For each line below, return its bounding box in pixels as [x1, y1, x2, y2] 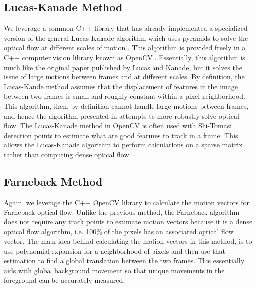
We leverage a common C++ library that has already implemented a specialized [4, 23, 248, 33]
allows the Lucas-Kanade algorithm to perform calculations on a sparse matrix [4, 140, 243, 150]
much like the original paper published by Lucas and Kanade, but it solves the [4, 62, 242, 72]
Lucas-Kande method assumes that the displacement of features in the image [4, 81, 238, 91]
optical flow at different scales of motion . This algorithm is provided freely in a [4, 42, 246, 53]
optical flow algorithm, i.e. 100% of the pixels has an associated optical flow [4, 226, 234, 236]
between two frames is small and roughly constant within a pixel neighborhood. [4, 91, 245, 101]
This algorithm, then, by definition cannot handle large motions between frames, [4, 100, 249, 111]
